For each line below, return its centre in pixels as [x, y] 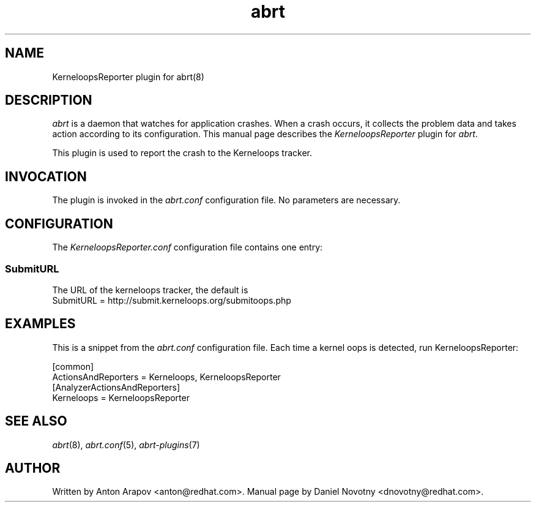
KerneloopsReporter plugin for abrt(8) [128, 77]
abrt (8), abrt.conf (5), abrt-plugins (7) [126, 445]
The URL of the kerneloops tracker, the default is [150, 290]
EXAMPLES [40, 324]
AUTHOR [33, 468]
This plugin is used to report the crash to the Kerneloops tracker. [182, 153]
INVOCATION [46, 176]
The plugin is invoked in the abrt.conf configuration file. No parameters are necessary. [226, 200]
